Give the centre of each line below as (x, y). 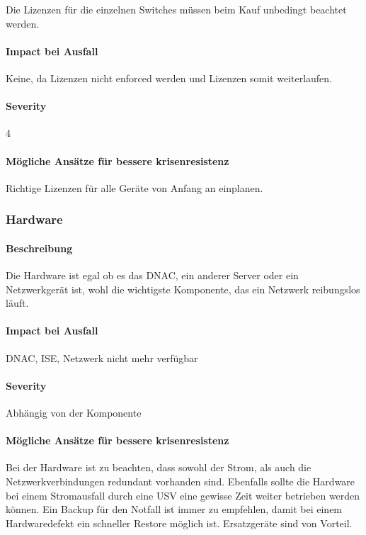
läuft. (17, 303)
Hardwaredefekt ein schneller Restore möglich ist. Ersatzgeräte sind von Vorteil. (179, 523)
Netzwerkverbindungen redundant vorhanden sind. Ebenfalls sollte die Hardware (181, 481)
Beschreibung (39, 248)
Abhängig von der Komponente (74, 412)
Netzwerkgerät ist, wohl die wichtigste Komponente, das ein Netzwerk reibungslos (183, 289)
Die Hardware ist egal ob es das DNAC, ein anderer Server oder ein (152, 275)
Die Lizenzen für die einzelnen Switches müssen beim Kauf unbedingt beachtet (176, 9)
